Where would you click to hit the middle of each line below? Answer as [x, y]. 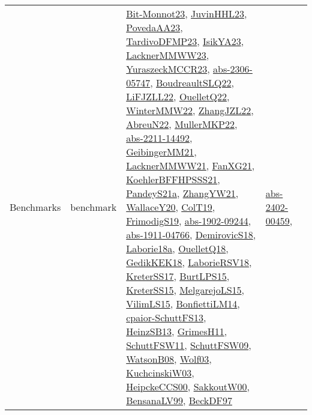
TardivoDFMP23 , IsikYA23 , [185, 41]
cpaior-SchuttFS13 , [166, 317]
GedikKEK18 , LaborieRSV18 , [189, 262]
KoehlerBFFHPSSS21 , [173, 179]
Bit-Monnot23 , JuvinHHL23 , [187, 14]
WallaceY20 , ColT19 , [171, 207]
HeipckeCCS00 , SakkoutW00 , [188, 386]
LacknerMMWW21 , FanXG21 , [190, 165]
